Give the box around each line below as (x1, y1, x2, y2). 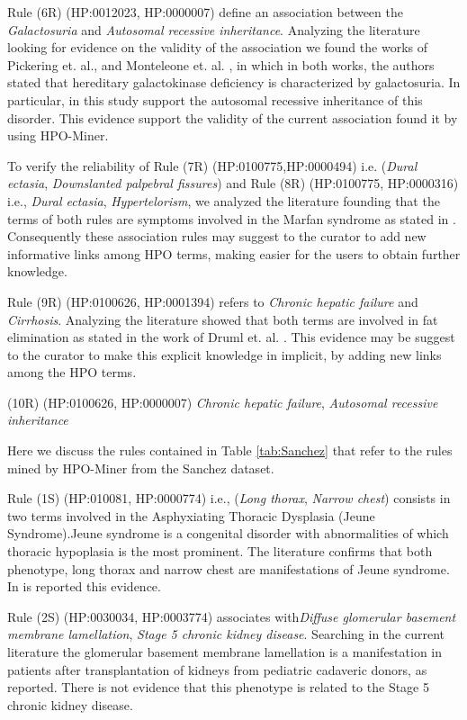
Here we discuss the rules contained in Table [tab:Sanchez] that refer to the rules (7, 441, 453, 460)
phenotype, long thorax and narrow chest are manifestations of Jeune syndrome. (7, 559, 450, 578)
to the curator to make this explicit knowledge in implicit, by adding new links (7, 345, 442, 364)
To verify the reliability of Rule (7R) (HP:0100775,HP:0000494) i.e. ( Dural (7, 156, 418, 175)
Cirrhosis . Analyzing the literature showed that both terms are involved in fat (7, 310, 438, 328)
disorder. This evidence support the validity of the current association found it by (7, 108, 458, 127)
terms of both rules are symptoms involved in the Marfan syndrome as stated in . (7, 209, 456, 228)
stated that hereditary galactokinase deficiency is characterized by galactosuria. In (7, 73, 461, 92)
